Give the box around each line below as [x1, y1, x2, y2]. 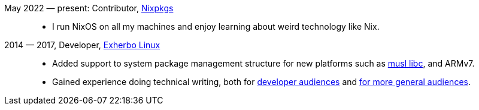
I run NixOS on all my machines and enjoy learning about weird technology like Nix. [52, 21, 380, 32]
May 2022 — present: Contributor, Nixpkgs [4, 3, 174, 13]
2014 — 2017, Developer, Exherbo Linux [4, 40, 160, 50]
